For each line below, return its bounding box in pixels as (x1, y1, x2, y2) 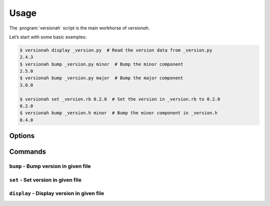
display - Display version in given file (9, 190, 104, 197)
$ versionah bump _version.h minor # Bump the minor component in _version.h (19, 110, 217, 116)
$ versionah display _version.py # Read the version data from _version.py (19, 47, 212, 53)
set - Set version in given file (9, 176, 82, 183)
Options (9, 132, 35, 140)
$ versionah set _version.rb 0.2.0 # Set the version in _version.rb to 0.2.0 (19, 96, 220, 102)
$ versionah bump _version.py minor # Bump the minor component (19, 61, 183, 67)
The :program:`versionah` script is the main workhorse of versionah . (9, 25, 150, 31)
